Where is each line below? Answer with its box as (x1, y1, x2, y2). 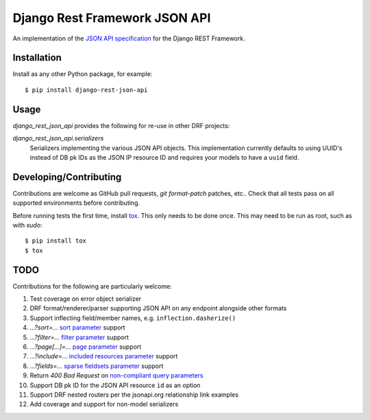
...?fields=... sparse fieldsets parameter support (29, 362, 164, 370)
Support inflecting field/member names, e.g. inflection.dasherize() (29, 314, 236, 322)
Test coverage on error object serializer (29, 295, 142, 303)
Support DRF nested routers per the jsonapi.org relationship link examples (29, 391, 239, 399)
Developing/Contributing (12, 171, 122, 183)
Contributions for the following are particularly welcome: (12, 282, 173, 291)
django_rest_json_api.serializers (12, 134, 104, 143)
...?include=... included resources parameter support (29, 352, 178, 360)
